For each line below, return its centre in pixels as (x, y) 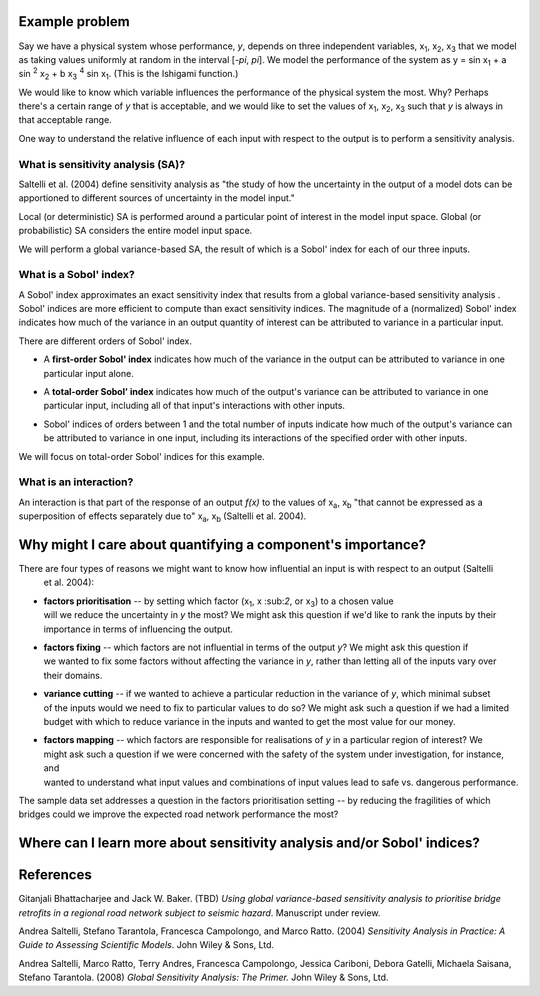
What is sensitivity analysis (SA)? (101, 164)
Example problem (74, 21)
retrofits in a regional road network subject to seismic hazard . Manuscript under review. (199, 912)
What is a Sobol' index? (76, 275)
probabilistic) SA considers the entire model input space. (135, 231)
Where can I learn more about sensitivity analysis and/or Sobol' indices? (249, 843)
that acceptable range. (65, 120)
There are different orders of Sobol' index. (105, 341)
